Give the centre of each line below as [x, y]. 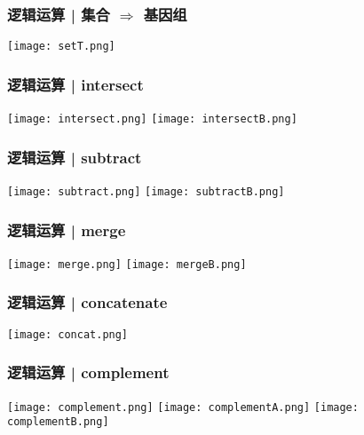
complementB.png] [58, 422]
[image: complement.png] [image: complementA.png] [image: [183, 407]
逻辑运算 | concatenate [87, 302]
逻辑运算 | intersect [75, 84]
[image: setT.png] [61, 47]
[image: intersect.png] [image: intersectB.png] [152, 119]
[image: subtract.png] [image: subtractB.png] [146, 191]
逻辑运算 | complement [88, 372]
